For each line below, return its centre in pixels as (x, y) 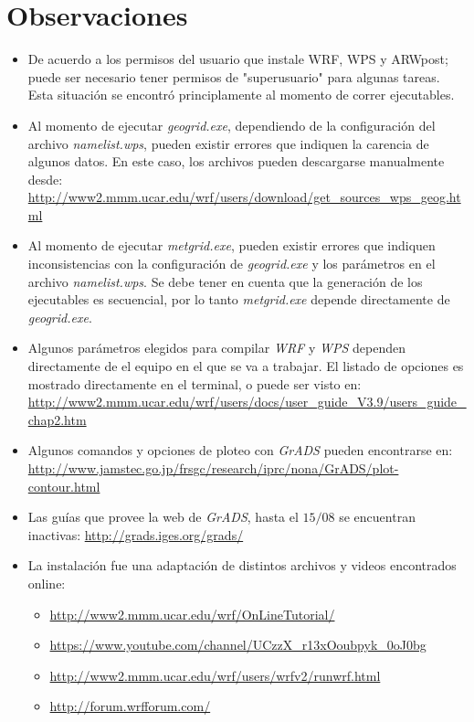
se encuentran (377, 517)
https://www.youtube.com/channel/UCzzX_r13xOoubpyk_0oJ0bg (238, 645)
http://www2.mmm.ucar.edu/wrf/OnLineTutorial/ (192, 614)
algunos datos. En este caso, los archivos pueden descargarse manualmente (236, 161)
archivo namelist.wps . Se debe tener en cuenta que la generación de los (225, 281)
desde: (45, 179)
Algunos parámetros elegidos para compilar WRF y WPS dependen (216, 348)
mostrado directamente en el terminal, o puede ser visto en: (195, 383)
